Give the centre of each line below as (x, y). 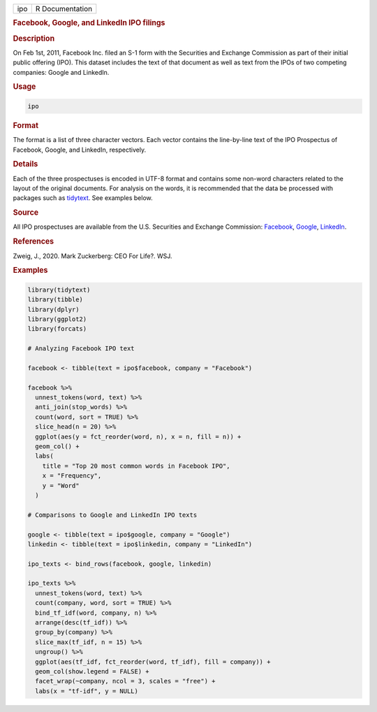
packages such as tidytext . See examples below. (83, 198)
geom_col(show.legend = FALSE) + (92, 671)
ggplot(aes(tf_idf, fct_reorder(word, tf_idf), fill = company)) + (153, 662)
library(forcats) (57, 329)
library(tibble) (56, 300)
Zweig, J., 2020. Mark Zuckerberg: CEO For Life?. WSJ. (93, 256)
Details (25, 164)
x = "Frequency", (72, 476)
